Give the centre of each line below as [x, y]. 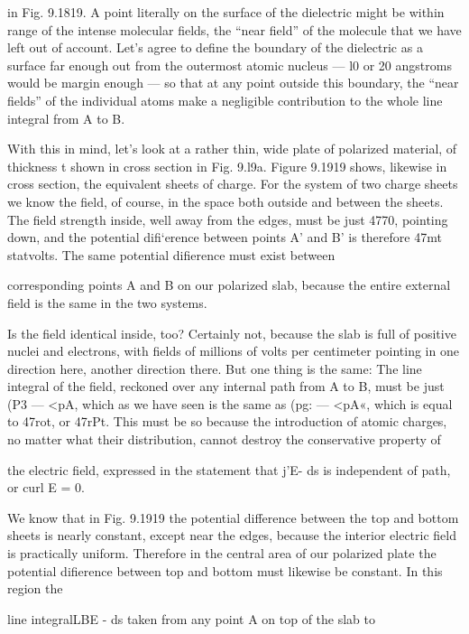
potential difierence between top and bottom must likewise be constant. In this [225, 570]
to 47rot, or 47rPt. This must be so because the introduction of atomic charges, [227, 421]
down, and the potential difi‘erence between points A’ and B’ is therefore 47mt [225, 237]
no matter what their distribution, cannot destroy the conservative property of [224, 439]
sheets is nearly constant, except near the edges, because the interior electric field [232, 535]
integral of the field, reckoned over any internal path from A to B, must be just [226, 386]
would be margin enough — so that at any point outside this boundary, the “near [233, 83]
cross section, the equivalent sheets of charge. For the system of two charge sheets [233, 184]
